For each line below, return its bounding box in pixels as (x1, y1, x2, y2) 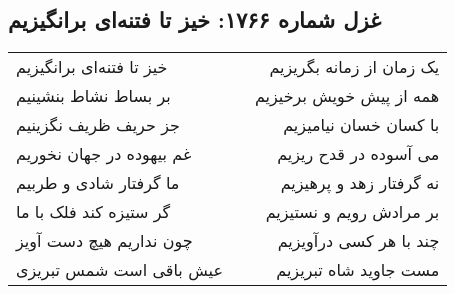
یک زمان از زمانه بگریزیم (269, 55, 440, 79)
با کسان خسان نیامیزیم (283, 113, 440, 137)
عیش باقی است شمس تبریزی (16, 258, 223, 282)
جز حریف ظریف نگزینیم (16, 113, 180, 137)
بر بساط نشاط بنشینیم (16, 84, 171, 108)
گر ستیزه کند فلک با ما (16, 200, 171, 224)
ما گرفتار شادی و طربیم (16, 171, 180, 195)
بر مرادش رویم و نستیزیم (265, 200, 440, 224)
